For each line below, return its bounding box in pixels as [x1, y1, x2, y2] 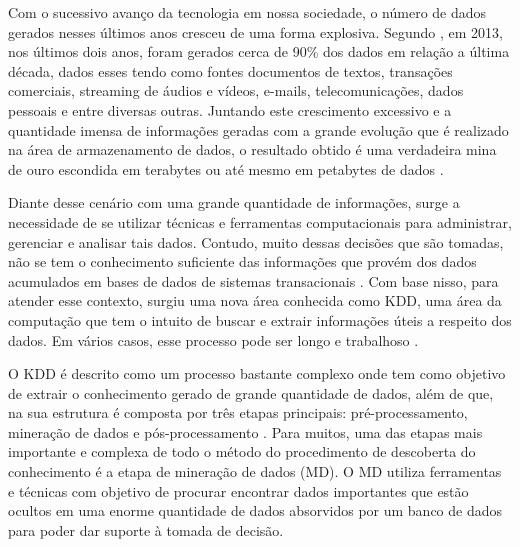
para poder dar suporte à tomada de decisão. [8, 519, 284, 540]
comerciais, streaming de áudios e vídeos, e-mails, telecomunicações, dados [8, 80, 464, 101]
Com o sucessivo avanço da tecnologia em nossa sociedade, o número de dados [8, 2, 487, 22]
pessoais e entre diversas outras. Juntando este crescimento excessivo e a [8, 99, 452, 120]
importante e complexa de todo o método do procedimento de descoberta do [8, 441, 476, 462]
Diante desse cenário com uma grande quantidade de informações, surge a [8, 192, 460, 213]
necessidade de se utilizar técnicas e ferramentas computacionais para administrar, [8, 211, 512, 232]
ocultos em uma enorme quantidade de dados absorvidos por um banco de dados [8, 500, 503, 521]
